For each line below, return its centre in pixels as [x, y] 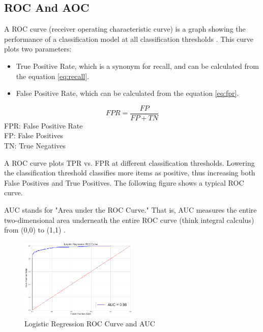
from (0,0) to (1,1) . [35, 230]
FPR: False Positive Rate [43, 125]
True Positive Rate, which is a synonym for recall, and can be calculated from [137, 66]
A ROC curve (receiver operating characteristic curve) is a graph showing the [125, 29]
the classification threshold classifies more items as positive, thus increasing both [130, 173]
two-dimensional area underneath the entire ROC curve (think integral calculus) [129, 220]
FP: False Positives [34, 135]
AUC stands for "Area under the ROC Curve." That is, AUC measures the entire [130, 209]
